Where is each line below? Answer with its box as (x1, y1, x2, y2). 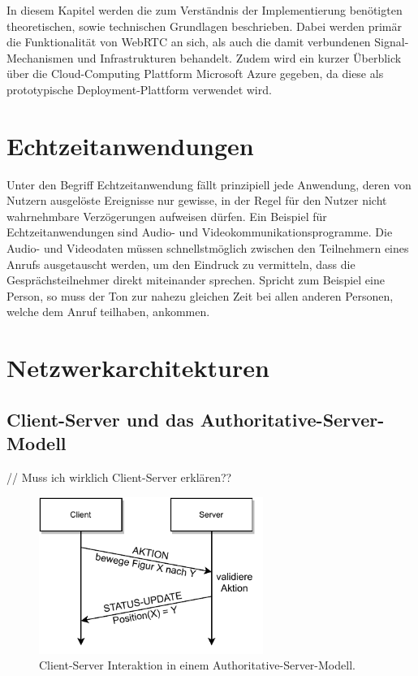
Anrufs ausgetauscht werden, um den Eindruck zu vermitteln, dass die (6, 255, 356, 272)
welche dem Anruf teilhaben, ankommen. (6, 303, 210, 320)
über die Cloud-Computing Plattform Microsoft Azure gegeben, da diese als (6, 65, 384, 82)
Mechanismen (6, 49, 74, 66)
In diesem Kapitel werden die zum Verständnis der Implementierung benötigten (6, 2, 403, 18)
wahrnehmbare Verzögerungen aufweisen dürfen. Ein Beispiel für (6, 207, 327, 224)
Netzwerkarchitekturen (6, 351, 269, 384)
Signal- (374, 33, 409, 50)
